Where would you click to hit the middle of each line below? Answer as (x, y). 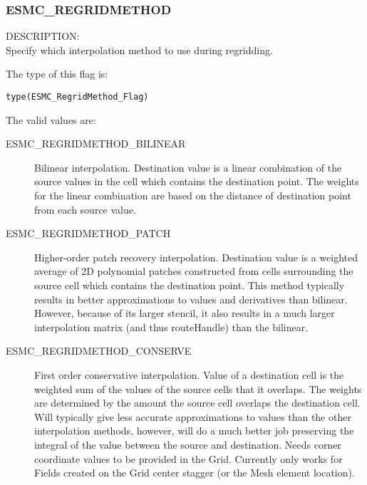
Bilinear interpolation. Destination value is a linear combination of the (188, 167)
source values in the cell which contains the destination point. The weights (197, 181)
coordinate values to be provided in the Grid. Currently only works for (188, 458)
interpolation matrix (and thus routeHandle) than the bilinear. (171, 327)
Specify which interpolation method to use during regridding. (139, 49)
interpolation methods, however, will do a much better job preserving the (194, 431)
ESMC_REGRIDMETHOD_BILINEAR (96, 144)
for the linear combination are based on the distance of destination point (193, 195)
